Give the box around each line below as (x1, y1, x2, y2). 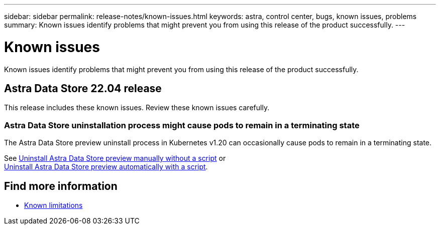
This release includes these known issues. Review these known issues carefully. (4, 103, 270, 112)
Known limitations (24, 200, 83, 209)
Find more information (4, 179, 118, 192)
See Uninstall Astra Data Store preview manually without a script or (4, 154, 226, 163)
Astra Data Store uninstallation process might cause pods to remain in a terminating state (4, 120, 360, 130)
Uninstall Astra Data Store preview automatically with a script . (4, 162, 208, 171)
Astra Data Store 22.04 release (4, 82, 162, 95)
